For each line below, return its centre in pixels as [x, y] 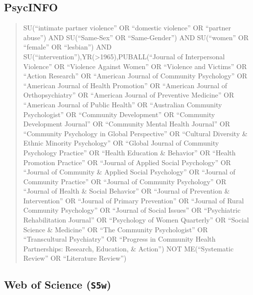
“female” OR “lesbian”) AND [67, 47]
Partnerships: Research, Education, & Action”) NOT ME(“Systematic [128, 248]
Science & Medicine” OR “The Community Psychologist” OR [115, 229]
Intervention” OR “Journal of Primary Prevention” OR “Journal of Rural [134, 200]
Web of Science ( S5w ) [58, 284]
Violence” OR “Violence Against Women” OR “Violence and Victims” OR [135, 66]
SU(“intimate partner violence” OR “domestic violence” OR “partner [127, 28]
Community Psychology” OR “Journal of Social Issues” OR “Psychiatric [132, 210]
